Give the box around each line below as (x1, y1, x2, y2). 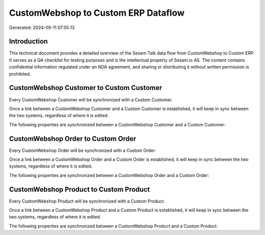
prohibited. (9, 71, 31, 77)
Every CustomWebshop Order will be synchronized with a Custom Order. (9, 147, 157, 153)
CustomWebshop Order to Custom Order (9, 134, 136, 143)
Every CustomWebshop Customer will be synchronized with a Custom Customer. (9, 96, 173, 103)
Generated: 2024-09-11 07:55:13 (9, 25, 75, 30)
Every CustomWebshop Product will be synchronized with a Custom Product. (9, 198, 165, 204)
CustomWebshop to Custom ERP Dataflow (9, 7, 185, 18)
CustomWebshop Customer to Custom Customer (9, 84, 162, 92)
